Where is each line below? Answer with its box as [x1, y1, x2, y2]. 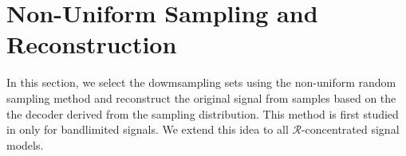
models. [6, 136, 44, 153]
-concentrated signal [301, 121, 400, 138]
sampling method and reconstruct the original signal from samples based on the [6, 89, 396, 106]
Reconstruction [6, 28, 177, 60]
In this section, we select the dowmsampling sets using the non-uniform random [6, 74, 396, 91]
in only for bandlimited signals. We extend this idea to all [6, 121, 289, 138]
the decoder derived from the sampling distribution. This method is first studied [6, 105, 399, 122]
